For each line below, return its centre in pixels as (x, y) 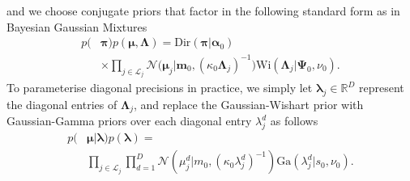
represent (382, 88)
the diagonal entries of (62, 104)
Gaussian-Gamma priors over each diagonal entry (129, 121)
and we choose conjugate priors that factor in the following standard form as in (203, 11)
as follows (294, 121)
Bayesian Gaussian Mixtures (77, 26)
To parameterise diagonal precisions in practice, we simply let (160, 88)
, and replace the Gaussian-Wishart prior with (249, 104)
